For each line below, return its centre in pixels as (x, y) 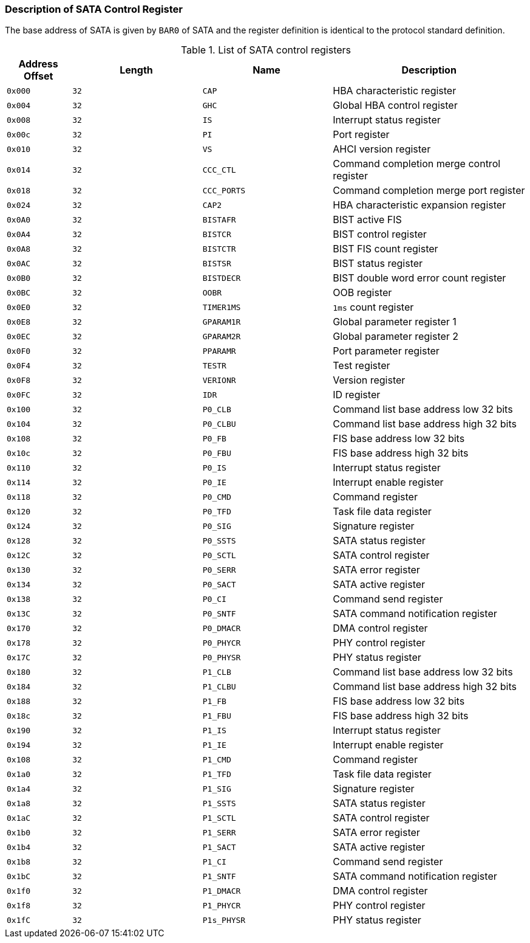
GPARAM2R (222, 336)
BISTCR (217, 234)
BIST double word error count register (420, 278)
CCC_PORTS (224, 190)
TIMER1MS (222, 307)
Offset (38, 76)
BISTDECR (222, 278)
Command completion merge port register (429, 191)
